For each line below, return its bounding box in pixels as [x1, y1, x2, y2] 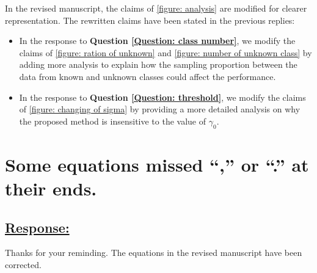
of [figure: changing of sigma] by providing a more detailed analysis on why [19, 103, 301, 115]
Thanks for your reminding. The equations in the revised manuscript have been [5, 246, 302, 259]
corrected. [5, 258, 42, 271]
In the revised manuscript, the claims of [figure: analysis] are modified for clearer [5, 2, 307, 14]
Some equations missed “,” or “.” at [5, 151, 309, 177]
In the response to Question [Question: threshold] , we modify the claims [19, 90, 306, 103]
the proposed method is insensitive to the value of [19, 114, 206, 127]
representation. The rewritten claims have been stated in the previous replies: [5, 13, 295, 26]
